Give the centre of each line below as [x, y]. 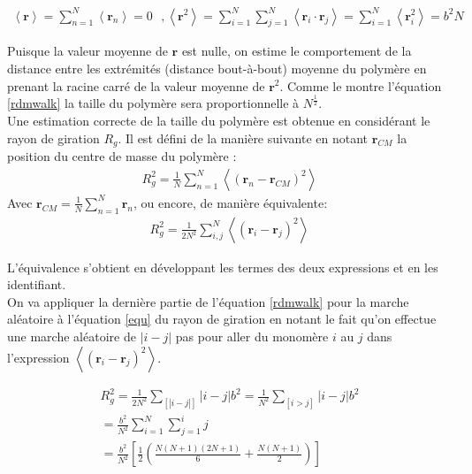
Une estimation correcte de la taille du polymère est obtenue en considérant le [219, 121]
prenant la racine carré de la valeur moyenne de [136, 85]
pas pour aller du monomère [252, 336]
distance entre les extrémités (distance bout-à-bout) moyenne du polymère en [217, 68]
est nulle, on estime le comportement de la [297, 51]
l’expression [38, 357]
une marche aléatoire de [72, 336]
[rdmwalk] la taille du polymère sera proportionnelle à [153, 103]
